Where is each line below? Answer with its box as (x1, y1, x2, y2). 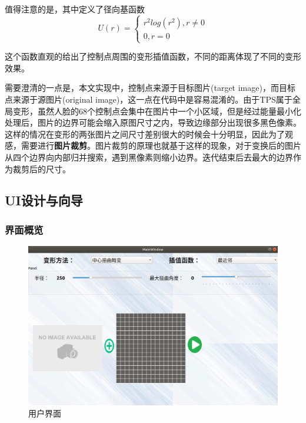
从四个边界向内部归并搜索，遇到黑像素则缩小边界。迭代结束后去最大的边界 (5, 150, 293, 163)
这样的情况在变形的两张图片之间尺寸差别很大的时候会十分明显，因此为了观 (5, 127, 293, 140)
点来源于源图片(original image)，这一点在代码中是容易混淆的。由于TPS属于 (5, 93, 292, 105)
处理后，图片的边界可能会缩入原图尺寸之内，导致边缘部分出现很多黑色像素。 (5, 116, 301, 129)
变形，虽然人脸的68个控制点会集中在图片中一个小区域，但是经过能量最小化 (12, 104, 301, 117)
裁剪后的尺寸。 (12, 162, 71, 175)
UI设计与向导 (5, 191, 83, 209)
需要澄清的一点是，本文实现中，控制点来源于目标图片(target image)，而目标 (5, 81, 295, 94)
